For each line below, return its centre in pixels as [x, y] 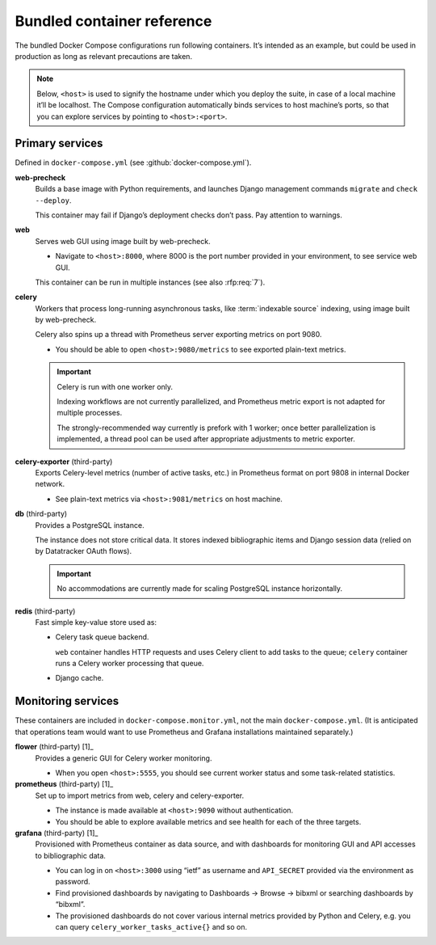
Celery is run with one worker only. [115, 386]
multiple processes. [90, 413]
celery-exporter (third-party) [64, 462]
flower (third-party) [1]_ [54, 747]
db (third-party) [41, 514]
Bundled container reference [113, 21]
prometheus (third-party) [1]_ [64, 784]
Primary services [59, 143]
